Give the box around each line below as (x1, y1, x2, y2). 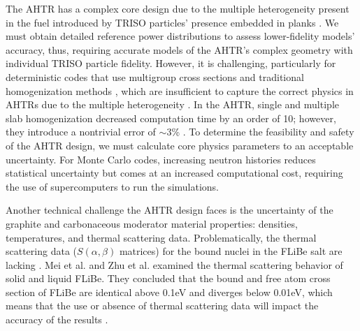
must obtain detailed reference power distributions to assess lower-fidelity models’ (6, 29, 355, 43)
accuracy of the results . (6, 312, 108, 327)
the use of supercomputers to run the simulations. (6, 179, 219, 193)
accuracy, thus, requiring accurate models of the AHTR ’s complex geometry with (6, 42, 353, 57)
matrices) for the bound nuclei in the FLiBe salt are (119, 244, 343, 258)
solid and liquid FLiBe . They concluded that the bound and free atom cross (6, 271, 331, 286)
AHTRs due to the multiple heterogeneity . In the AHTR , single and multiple (6, 97, 339, 112)
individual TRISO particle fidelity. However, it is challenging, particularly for (6, 56, 336, 71)
